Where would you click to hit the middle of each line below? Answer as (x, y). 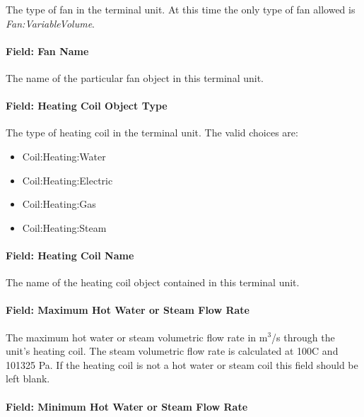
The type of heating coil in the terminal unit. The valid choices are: (152, 133)
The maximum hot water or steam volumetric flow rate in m (137, 337)
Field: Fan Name (47, 51)
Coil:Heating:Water (64, 156)
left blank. (28, 378)
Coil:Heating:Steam (64, 227)
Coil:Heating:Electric (67, 180)
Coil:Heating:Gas (59, 204)
